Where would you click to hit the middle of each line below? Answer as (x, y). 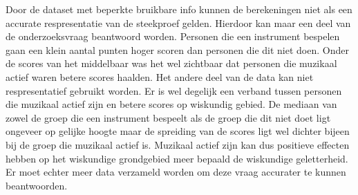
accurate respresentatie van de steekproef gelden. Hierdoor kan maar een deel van (178, 22)
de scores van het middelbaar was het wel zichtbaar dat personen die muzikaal (171, 63)
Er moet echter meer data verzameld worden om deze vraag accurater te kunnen (176, 172)
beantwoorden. (37, 185)
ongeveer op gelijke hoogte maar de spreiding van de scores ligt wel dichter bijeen (178, 131)
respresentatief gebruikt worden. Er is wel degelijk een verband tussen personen (174, 90)
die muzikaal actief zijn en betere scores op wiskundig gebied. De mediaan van (171, 104)
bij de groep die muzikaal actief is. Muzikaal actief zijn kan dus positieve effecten (178, 144)
